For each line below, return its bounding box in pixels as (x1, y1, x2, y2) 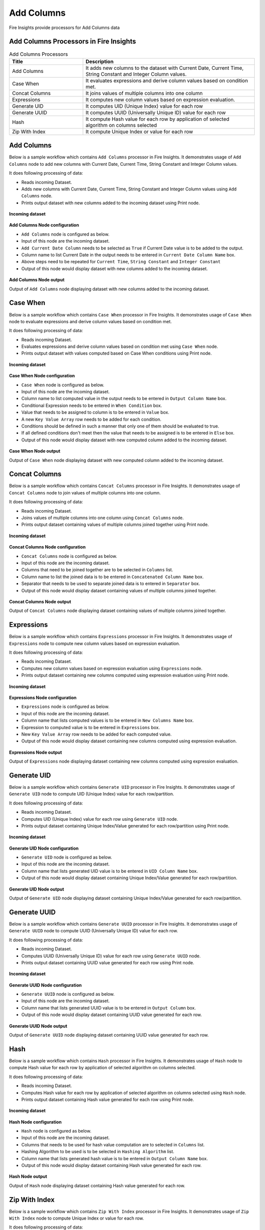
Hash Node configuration (9, 1119, 62, 1125)
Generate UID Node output (9, 886, 64, 892)
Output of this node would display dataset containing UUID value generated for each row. (21, 1012, 202, 1018)
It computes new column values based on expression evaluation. (85, 96, 236, 103)
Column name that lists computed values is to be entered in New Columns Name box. (21, 717, 194, 723)
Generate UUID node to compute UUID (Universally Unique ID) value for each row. (9, 928, 179, 934)
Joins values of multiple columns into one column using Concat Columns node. (21, 515, 184, 521)
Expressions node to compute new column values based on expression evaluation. (9, 640, 180, 646)
